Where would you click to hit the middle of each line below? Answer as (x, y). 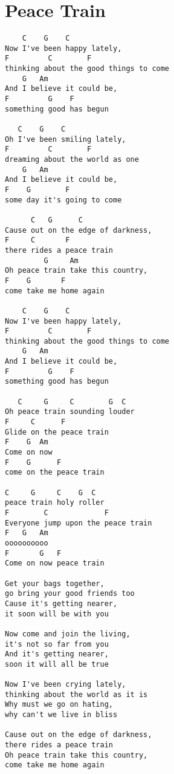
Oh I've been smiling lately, (66, 139)
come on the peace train (55, 472)
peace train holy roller (55, 503)
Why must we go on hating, (59, 705)
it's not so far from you (57, 644)
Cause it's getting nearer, (61, 603)
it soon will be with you (57, 614)
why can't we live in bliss (61, 715)
